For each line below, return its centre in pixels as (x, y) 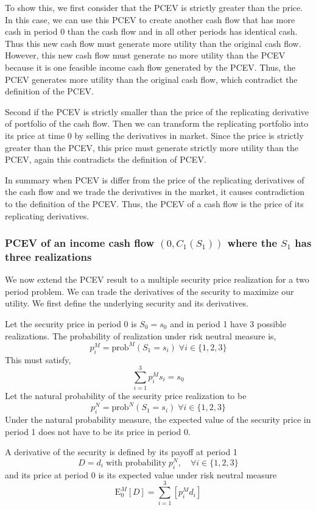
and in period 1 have (209, 324)
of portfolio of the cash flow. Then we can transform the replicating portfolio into (157, 123)
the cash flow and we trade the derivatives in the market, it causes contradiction (155, 192)
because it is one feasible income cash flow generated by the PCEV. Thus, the (150, 67)
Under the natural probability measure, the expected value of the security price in (158, 420)
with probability (136, 463)
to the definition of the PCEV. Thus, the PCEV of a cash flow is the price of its (154, 203)
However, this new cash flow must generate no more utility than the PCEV (145, 55)
